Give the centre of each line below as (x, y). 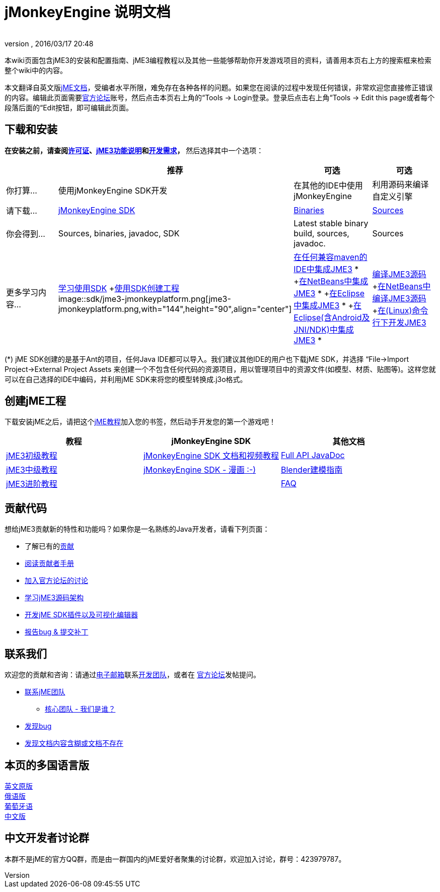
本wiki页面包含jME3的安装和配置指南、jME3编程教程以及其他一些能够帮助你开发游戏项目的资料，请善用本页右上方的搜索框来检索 (218, 60)
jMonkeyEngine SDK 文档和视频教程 (211, 456)
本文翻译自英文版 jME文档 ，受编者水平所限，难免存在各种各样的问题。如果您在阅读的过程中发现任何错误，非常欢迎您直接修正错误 (219, 87)
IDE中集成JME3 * (326, 269)
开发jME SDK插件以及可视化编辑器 (81, 615)
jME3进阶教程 (32, 484)
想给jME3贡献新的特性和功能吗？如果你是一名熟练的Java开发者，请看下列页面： (137, 529)
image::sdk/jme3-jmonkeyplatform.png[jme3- (144, 299)
